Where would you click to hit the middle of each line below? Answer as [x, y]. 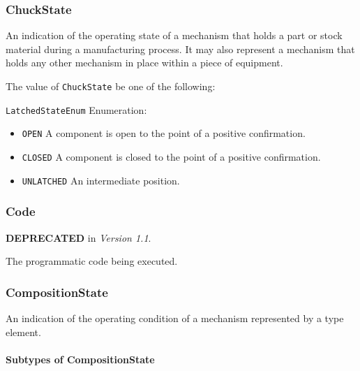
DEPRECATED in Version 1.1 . [78, 237]
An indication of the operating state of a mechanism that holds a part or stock [174, 35]
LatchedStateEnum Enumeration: [76, 109]
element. [23, 332]
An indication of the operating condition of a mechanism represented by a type [175, 318]
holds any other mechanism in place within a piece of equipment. [144, 63]
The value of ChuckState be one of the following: [111, 86]
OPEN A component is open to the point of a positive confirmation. [164, 133]
